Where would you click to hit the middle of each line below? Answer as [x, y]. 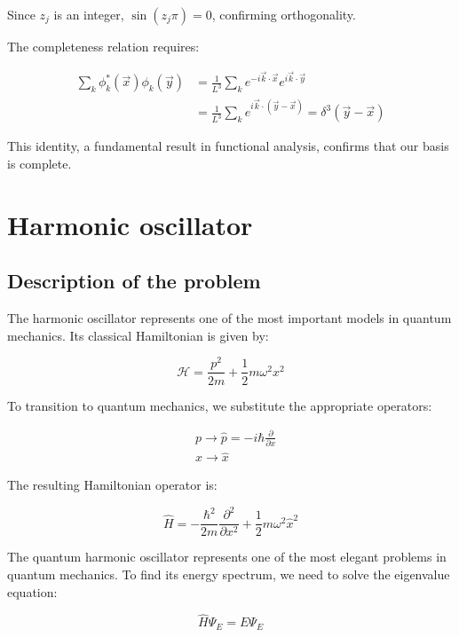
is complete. [40, 164]
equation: [32, 591]
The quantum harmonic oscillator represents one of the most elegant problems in [227, 557]
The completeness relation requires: [103, 46]
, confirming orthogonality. [284, 14]
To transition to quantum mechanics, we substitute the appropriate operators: [220, 405]
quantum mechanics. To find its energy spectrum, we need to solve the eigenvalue [229, 574]
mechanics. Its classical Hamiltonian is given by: [138, 335]
